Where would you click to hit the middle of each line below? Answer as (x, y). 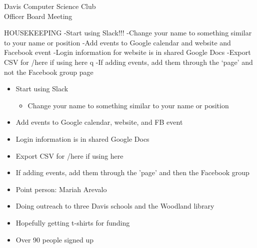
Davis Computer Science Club (50, 6)
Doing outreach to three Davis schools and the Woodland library (115, 206)
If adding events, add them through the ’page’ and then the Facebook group (132, 172)
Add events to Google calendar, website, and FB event (99, 122)
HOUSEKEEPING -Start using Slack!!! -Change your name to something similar (128, 33)
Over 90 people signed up (55, 239)
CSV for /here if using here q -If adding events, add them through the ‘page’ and (128, 62)
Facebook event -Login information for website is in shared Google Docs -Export (127, 52)
